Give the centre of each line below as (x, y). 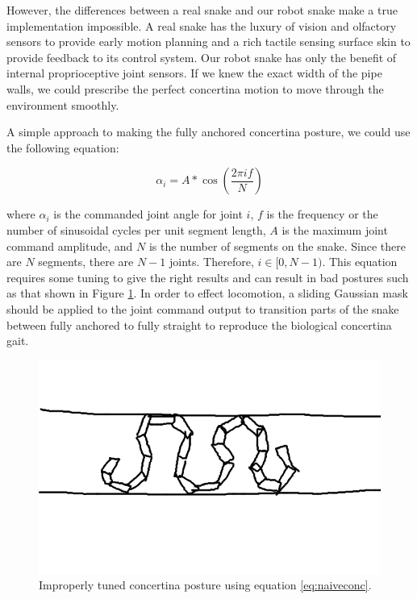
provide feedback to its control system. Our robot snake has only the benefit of (202, 57)
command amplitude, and (70, 245)
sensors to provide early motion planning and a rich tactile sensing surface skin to (208, 42)
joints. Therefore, (212, 262)
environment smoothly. (63, 104)
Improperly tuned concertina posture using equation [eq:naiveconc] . (205, 585)
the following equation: (63, 147)
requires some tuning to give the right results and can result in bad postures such (208, 277)
